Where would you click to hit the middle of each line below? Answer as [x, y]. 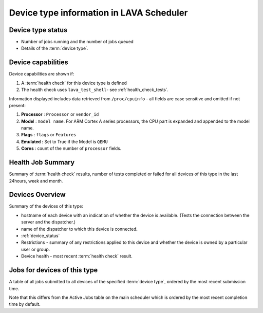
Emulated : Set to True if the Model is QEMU [65, 142]
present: [18, 105]
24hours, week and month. [36, 181]
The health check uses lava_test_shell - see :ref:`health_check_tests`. [95, 90]
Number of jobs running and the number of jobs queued [77, 42]
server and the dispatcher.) [48, 222]
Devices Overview [37, 195]
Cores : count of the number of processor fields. [71, 148]
